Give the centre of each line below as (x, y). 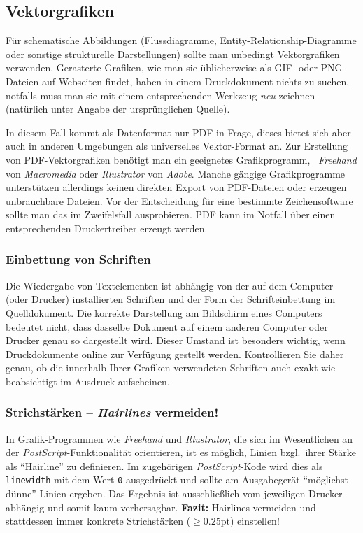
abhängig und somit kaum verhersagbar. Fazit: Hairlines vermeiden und (161, 507)
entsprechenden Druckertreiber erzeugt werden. (107, 228)
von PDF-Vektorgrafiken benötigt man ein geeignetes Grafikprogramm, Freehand (181, 159)
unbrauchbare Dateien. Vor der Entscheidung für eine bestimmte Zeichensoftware (179, 200)
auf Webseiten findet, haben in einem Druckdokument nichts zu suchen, (195, 81)
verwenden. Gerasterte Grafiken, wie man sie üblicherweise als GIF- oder (162, 67)
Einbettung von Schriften (78, 259)
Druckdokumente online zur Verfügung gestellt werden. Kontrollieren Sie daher (175, 354)
